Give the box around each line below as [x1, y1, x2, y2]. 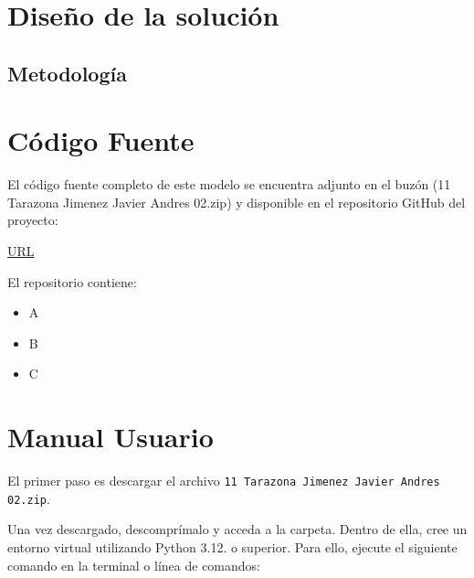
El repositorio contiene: [7, 272, 137, 291]
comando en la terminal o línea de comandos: [7, 555, 260, 574]
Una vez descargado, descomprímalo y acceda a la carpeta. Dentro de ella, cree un [7, 519, 468, 539]
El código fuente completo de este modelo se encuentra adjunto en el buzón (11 [7, 175, 451, 194]
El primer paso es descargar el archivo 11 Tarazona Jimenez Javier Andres [7, 471, 440, 490]
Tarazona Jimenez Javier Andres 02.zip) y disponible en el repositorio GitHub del [7, 192, 466, 211]
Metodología [7, 59, 127, 87]
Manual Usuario [7, 418, 214, 455]
